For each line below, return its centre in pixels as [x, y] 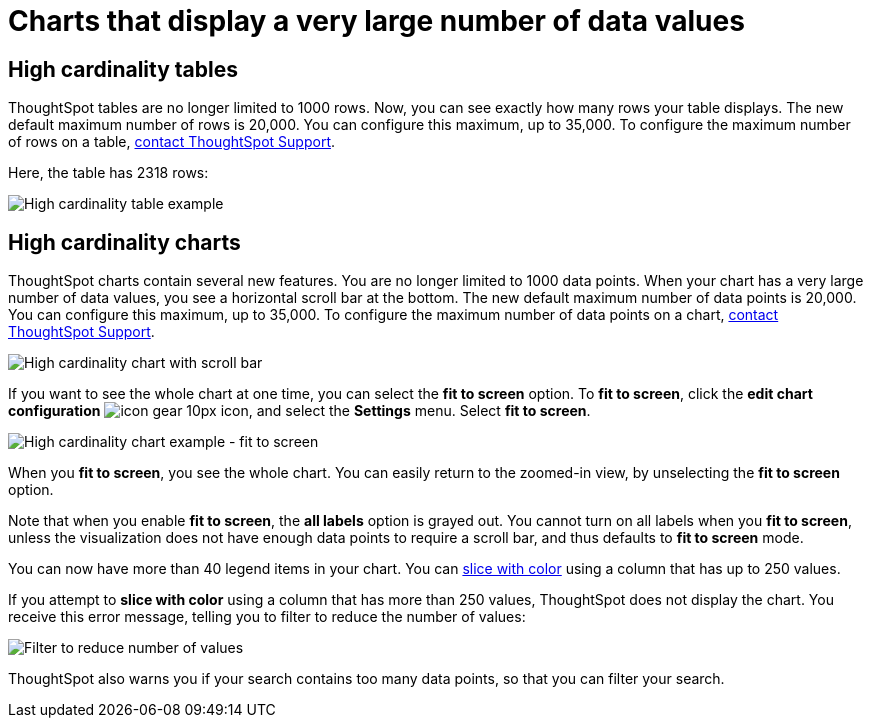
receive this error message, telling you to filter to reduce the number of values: [267, 617]
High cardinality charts [124, 242]
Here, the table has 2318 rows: [108, 173]
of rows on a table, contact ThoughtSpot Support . [172, 142]
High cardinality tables [123, 69]
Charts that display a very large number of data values [376, 21]
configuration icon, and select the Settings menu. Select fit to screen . [299, 411]
